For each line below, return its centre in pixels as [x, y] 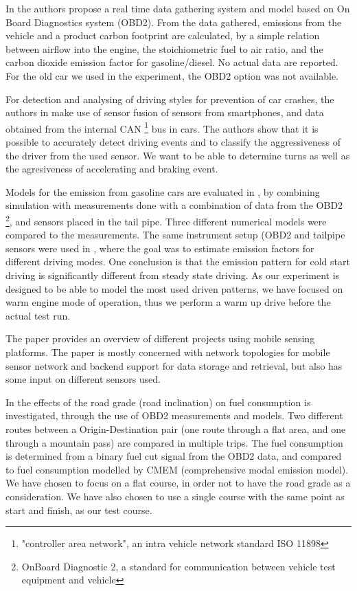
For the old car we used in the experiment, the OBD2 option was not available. [172, 75]
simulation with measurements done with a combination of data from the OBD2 [174, 205]
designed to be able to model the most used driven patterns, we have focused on [174, 288]
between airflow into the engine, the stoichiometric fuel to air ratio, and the [164, 48]
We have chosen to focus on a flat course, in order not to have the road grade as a [178, 483]
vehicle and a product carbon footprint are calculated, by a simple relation [163, 35]
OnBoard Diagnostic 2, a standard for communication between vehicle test [178, 566]
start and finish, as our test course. [79, 510]
